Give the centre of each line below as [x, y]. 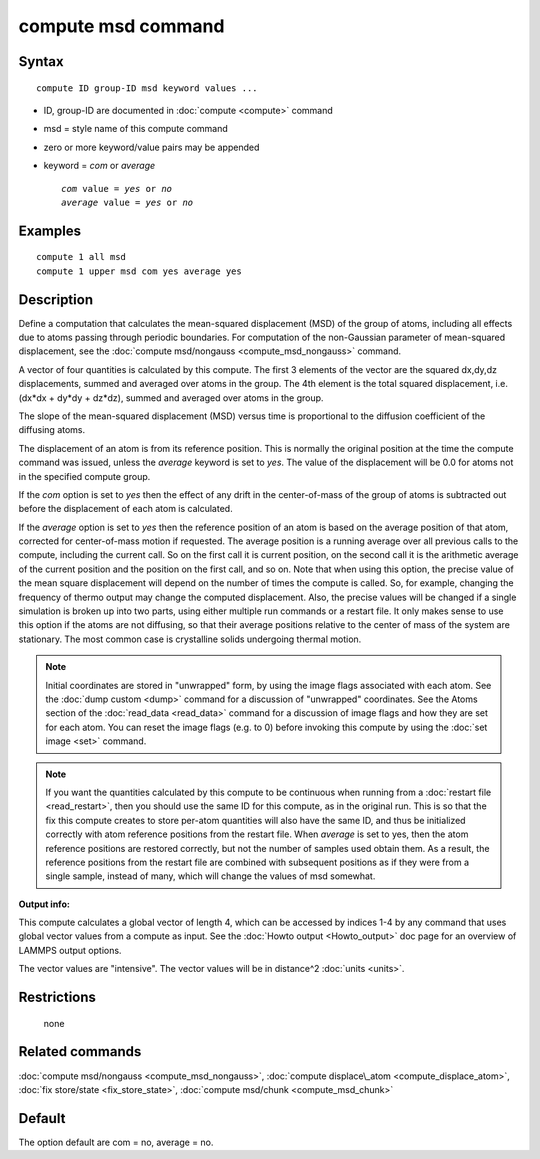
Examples [50, 230]
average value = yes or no [127, 202]
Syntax [41, 61]
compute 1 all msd [81, 257]
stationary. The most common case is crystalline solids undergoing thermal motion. [190, 639]
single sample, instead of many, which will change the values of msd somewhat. [210, 876]
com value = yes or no [117, 188]
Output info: [44, 904]
